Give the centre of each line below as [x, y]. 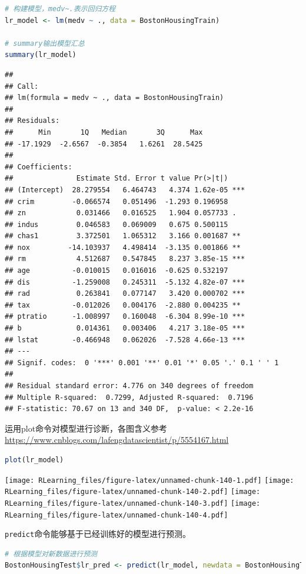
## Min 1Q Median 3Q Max [104, 132]
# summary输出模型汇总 [45, 43]
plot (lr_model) [34, 460]
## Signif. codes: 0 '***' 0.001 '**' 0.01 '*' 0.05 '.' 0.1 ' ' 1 [142, 363]
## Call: [22, 86]
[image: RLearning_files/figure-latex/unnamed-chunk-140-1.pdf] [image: [149, 480]
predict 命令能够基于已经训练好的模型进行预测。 [98, 534]
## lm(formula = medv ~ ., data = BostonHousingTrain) [114, 98]
